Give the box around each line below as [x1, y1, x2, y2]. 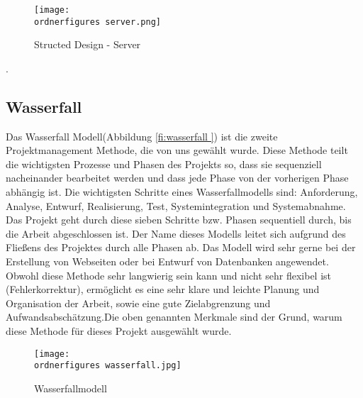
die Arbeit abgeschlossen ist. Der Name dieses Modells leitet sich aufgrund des [6, 226, 346, 241]
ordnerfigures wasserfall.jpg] [34, 360, 181, 371]
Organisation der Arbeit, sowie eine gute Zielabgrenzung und [6, 295, 271, 310]
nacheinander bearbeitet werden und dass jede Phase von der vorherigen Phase [6, 170, 349, 185]
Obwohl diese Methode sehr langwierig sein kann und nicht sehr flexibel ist [6, 267, 332, 282]
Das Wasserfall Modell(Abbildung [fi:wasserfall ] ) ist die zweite [6, 128, 278, 143]
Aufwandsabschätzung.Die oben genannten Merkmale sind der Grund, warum [6, 309, 342, 324]
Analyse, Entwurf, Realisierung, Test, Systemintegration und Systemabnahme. [6, 198, 346, 213]
